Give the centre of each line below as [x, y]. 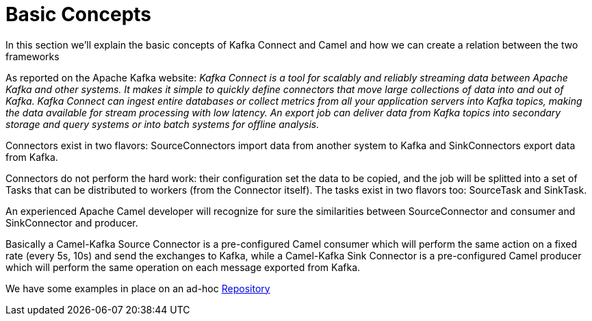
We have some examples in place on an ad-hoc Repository [138, 288]
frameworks [33, 56]
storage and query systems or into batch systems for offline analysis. [163, 124]
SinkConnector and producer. [72, 222]
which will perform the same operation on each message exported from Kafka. [183, 267]
